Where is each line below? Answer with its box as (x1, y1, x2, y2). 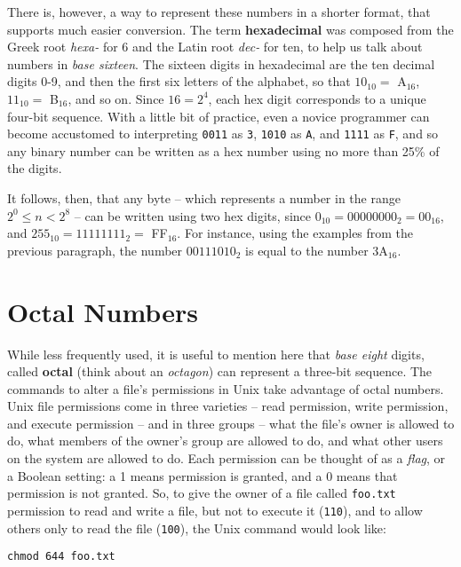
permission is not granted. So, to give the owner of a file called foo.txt (7, 484, 396, 502)
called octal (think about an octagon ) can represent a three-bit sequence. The (7, 362, 433, 381)
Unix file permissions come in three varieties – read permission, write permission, (7, 397, 449, 415)
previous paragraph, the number (7, 240, 183, 259)
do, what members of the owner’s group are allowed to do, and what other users (7, 431, 443, 450)
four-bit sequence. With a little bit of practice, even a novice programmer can (7, 106, 430, 125)
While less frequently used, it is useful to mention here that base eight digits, (7, 344, 425, 363)
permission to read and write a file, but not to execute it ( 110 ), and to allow (7, 500, 423, 519)
